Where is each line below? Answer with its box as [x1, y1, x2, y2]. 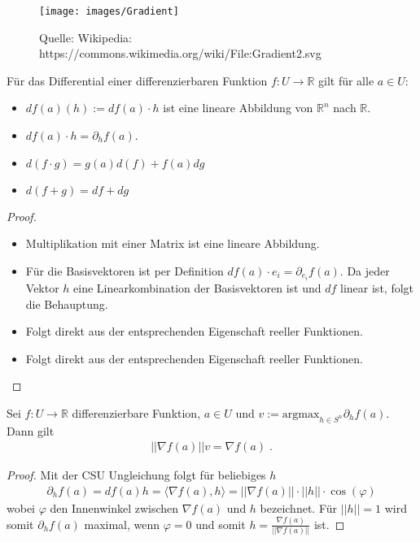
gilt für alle [317, 72, 374, 89]
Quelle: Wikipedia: [39, 28, 132, 46]
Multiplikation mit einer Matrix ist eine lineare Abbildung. [25, 235, 320, 252]
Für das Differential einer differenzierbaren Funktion [7, 72, 268, 89]
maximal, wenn [84, 515, 160, 532]
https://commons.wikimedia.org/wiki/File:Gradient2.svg [39, 45, 322, 62]
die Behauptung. [25, 295, 108, 312]
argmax [282, 408, 320, 420]
